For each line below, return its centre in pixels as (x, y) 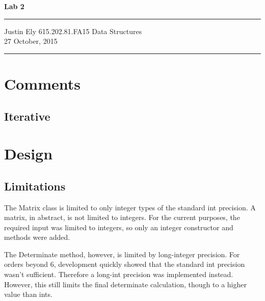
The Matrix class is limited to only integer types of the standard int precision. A (130, 207)
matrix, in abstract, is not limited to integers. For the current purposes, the (122, 217)
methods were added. (37, 237)
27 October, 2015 (31, 41)
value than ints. (28, 294)
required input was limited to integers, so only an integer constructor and (119, 227)
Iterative (27, 116)
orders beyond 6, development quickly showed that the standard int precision (125, 264)
